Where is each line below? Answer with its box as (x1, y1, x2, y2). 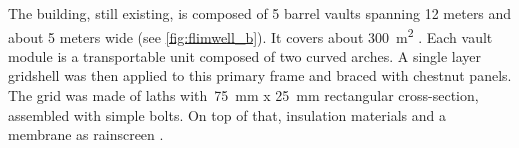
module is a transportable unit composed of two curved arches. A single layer (8, 45, 482, 66)
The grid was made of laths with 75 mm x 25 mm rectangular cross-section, (8, 85, 479, 106)
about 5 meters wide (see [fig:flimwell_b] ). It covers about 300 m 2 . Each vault (8, 23, 493, 47)
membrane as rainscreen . (8, 124, 164, 145)
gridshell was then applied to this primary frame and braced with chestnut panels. (8, 65, 512, 86)
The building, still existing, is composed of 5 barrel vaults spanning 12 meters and (8, 3, 512, 23)
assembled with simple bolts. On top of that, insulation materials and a (8, 104, 447, 125)
